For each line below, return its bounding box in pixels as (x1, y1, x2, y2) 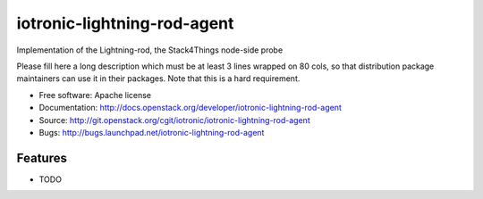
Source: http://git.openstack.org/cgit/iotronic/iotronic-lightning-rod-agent (38, 114, 310, 125)
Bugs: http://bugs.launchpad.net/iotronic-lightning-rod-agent (38, 127, 265, 137)
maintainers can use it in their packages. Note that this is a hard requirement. (16, 73, 301, 84)
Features (16, 150, 67, 165)
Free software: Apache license (38, 89, 152, 100)
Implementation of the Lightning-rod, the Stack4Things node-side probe (16, 45, 284, 55)
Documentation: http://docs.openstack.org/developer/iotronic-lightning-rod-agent (38, 103, 342, 113)
